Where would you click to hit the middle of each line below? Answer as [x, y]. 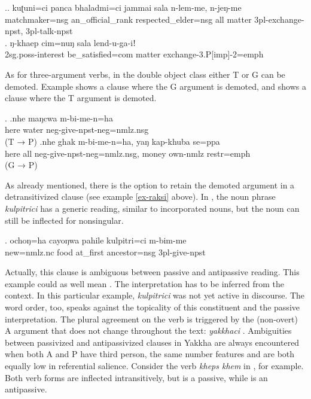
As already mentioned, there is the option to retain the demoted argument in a [150, 185]
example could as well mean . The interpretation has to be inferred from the [144, 283]
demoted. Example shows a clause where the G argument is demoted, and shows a [155, 86]
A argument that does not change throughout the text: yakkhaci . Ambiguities [148, 331]
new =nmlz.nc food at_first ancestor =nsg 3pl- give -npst [105, 252]
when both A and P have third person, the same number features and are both [150, 354]
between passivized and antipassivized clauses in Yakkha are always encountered [152, 342]
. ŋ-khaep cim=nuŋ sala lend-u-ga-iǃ [70, 42]
